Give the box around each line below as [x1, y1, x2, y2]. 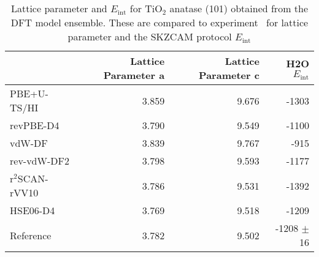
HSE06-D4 [10, 203, 55, 217]
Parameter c [199, 68, 259, 82]
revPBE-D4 [10, 118, 60, 132]
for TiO [129, 1, 163, 15]
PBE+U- [10, 86, 48, 100]
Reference [10, 228, 52, 242]
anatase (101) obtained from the [169, 1, 309, 15]
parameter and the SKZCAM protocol [67, 29, 232, 43]
